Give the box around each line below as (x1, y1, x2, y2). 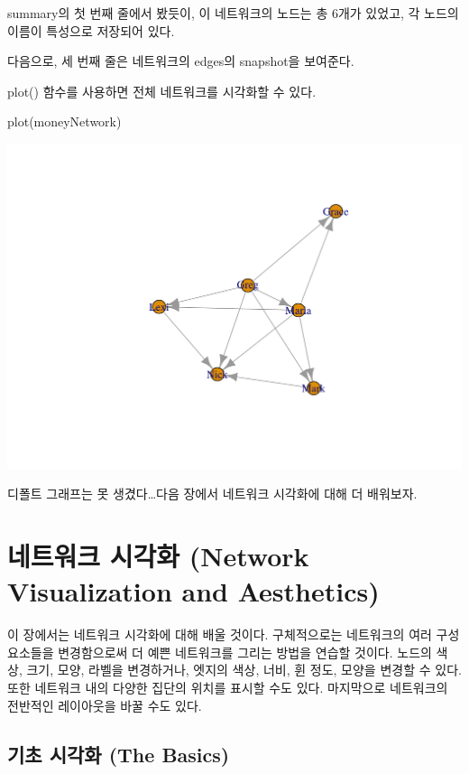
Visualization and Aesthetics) (7, 573, 380, 610)
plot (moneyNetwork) (7, 112, 122, 131)
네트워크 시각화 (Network (7, 537, 309, 574)
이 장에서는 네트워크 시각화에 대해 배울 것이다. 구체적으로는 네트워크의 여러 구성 (7, 625, 460, 644)
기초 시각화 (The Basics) (7, 740, 230, 768)
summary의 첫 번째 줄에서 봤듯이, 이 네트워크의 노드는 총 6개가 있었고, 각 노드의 (7, 4, 459, 22)
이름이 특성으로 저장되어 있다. (7, 21, 175, 40)
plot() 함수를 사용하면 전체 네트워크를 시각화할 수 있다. (7, 81, 317, 100)
